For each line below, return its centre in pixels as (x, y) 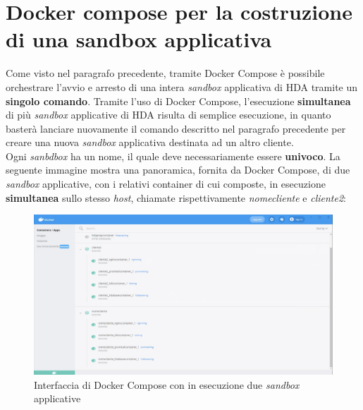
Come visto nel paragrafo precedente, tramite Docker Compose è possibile (165, 73)
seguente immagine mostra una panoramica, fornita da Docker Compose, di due (178, 170)
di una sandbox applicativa (139, 39)
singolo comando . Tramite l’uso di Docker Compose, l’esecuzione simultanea (178, 101)
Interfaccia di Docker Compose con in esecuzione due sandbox (167, 384)
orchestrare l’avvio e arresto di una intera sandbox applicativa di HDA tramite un (182, 86)
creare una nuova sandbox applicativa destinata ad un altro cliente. (150, 142)
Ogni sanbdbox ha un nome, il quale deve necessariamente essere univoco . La (173, 156)
